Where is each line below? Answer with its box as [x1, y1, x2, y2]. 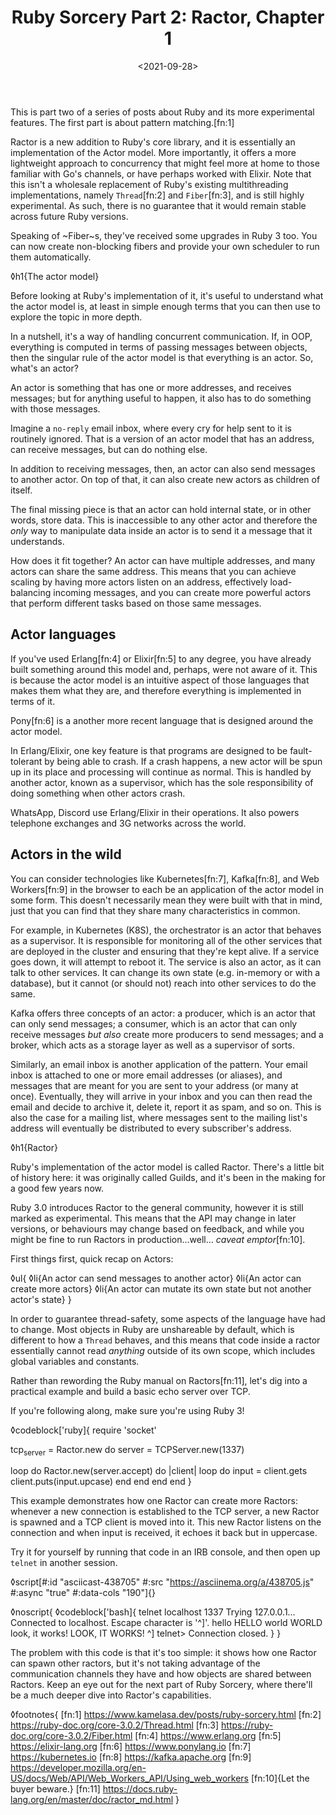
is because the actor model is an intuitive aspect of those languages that [10, 674, 310, 686]
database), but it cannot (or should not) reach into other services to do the [10, 977, 317, 989]
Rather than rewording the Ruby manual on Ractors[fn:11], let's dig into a [10, 1374, 308, 1386]
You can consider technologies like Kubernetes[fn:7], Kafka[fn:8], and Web [10, 872, 320, 885]
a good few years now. [10, 1182, 104, 1194]
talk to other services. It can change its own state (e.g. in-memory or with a [10, 966, 321, 978]
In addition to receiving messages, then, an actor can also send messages [10, 462, 316, 475]
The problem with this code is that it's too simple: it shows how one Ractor [10, 1647, 317, 1659]
